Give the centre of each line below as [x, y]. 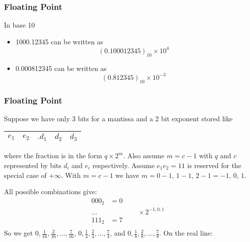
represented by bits [33, 165]
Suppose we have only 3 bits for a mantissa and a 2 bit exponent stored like [118, 118]
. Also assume [144, 156]
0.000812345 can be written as [61, 68]
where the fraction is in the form [53, 156]
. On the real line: [186, 233]
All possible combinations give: [50, 191]
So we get [18, 233]
